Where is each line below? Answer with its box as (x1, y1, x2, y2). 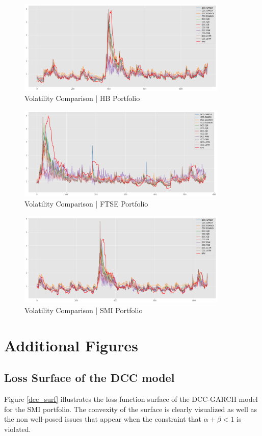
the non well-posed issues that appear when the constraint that (4, 414, 202, 424)
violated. (4, 423, 31, 434)
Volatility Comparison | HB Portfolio (24, 93, 140, 104)
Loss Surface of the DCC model (4, 370, 175, 386)
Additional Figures (4, 335, 138, 355)
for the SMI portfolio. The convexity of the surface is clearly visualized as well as (4, 403, 257, 414)
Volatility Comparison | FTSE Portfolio (24, 198, 148, 209)
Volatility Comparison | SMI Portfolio (24, 305, 143, 315)
